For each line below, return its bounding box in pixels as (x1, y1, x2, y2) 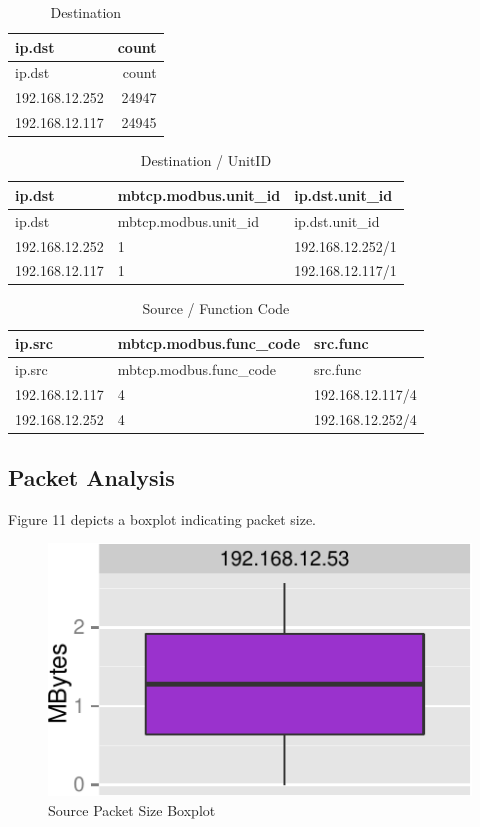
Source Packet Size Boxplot (48, 800, 216, 821)
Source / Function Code (142, 298, 290, 319)
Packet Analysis (8, 462, 175, 493)
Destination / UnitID (140, 150, 272, 171)
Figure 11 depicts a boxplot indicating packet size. (8, 508, 316, 529)
